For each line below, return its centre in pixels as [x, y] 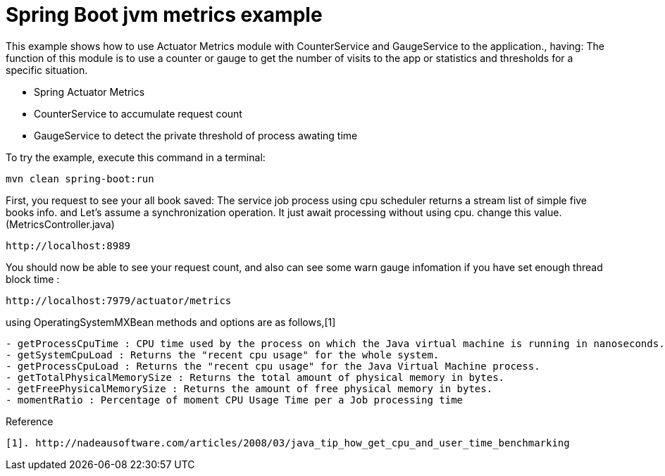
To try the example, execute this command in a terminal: [136, 157]
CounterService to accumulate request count [138, 113]
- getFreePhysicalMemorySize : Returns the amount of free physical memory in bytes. [249, 388]
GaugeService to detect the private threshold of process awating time [196, 135]
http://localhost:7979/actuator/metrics [119, 300]
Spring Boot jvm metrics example [164, 15]
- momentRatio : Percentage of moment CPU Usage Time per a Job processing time [235, 400]
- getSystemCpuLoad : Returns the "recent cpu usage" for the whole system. [223, 355]
